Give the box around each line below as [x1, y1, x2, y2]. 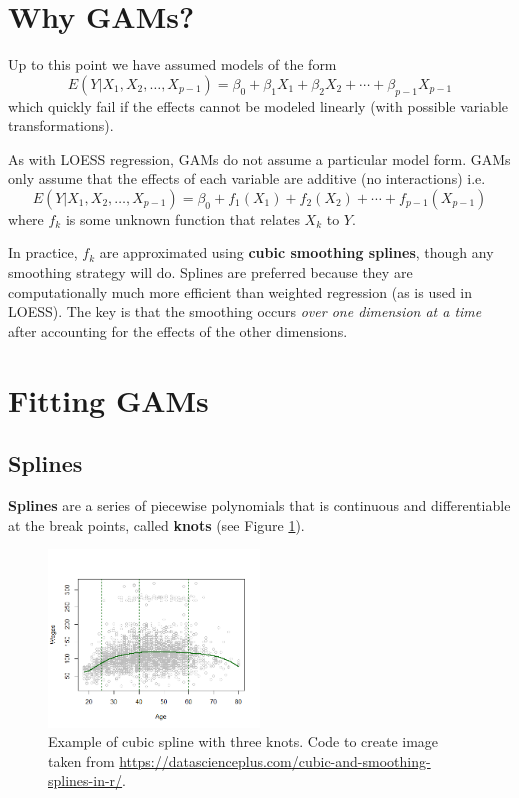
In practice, [8, 242, 78, 263]
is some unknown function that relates [65, 208, 300, 229]
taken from [48, 750, 115, 771]
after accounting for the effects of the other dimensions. [8, 320, 348, 341]
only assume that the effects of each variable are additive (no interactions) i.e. [8, 168, 486, 189]
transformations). [8, 115, 114, 136]
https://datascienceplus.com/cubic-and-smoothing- [119, 750, 431, 771]
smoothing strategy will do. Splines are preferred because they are [8, 262, 413, 283]
